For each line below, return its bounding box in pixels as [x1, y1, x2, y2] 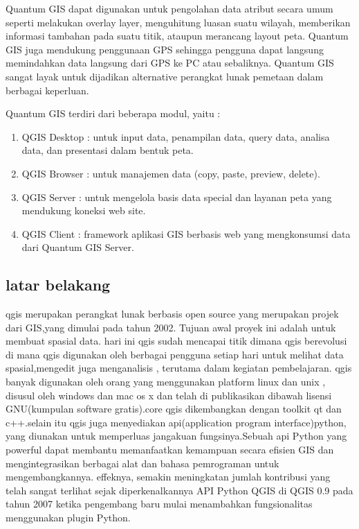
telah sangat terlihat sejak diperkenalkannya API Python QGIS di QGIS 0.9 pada [6, 483, 353, 497]
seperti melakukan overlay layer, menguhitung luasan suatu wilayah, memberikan [6, 15, 351, 29]
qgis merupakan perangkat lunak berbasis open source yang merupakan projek [6, 306, 339, 321]
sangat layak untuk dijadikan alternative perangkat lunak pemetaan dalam [6, 69, 324, 83]
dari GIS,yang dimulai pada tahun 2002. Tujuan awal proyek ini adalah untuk [6, 320, 336, 334]
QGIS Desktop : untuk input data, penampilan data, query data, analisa [21, 129, 330, 144]
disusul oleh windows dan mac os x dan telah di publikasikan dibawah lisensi [6, 388, 332, 402]
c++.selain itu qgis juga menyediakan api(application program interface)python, [6, 415, 347, 429]
